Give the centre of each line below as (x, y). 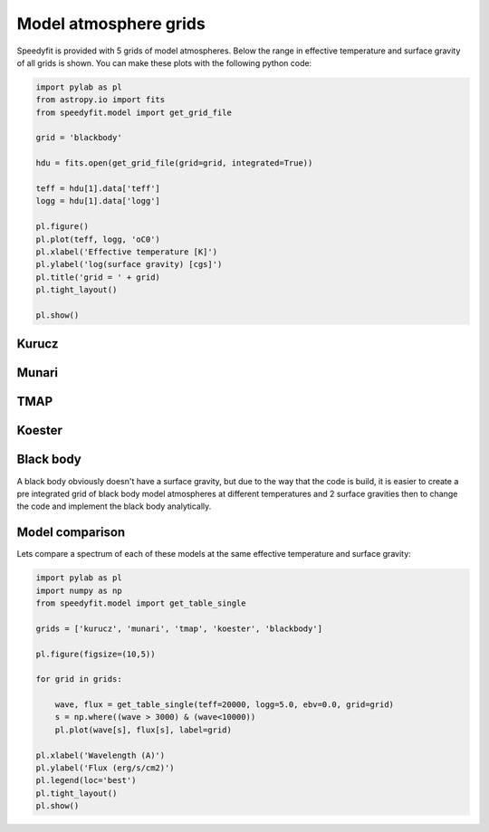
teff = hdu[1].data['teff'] (98, 189)
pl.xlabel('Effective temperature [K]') (126, 252)
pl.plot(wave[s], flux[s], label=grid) (144, 730)
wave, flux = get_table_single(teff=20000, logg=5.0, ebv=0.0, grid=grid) (224, 705)
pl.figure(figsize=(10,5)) (96, 654)
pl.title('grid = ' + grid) (98, 277)
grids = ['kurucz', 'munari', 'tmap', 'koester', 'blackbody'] (179, 628)
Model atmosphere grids (111, 24)
